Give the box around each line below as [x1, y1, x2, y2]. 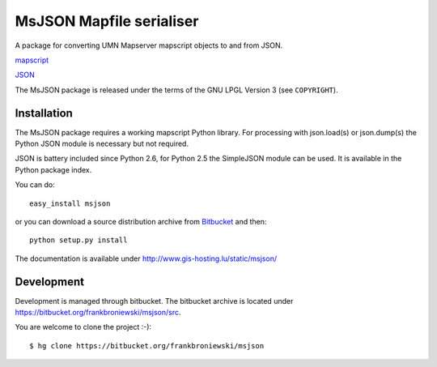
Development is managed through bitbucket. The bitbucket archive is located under [15, 296, 294, 305]
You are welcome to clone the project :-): [15, 322, 152, 332]
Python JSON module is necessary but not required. [15, 139, 189, 149]
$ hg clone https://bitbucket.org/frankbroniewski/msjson [29, 341, 265, 350]
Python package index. [15, 164, 92, 174]
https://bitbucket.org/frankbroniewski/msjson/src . [15, 308, 181, 318]
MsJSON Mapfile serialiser [15, 12, 199, 30]
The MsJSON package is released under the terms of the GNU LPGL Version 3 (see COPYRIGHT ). [15, 85, 339, 95]
